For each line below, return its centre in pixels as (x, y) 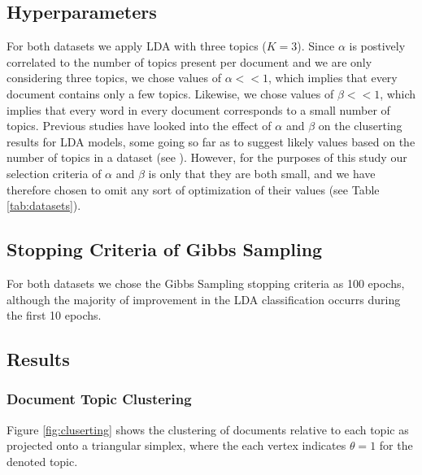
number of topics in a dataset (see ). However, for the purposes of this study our (207, 157)
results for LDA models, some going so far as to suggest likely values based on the (211, 141)
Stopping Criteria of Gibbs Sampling (165, 249)
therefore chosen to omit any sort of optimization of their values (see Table (193, 189)
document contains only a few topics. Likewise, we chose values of (170, 93)
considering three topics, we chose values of (114, 78)
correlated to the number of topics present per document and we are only (189, 61)
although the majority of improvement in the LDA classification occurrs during (204, 299)
